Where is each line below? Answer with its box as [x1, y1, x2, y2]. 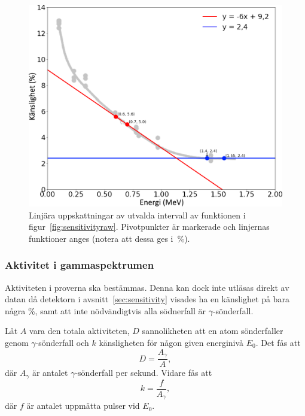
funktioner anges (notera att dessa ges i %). [29, 232, 190, 244]
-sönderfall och [35, 336, 89, 349]
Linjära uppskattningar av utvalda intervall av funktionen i [29, 208, 246, 221]
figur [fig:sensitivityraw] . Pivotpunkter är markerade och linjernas [29, 220, 270, 233]
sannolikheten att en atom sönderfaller [142, 324, 283, 337]
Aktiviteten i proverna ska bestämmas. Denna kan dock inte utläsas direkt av [5, 281, 289, 293]
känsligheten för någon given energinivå [99, 336, 244, 349]
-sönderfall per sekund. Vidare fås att [75, 366, 212, 379]
